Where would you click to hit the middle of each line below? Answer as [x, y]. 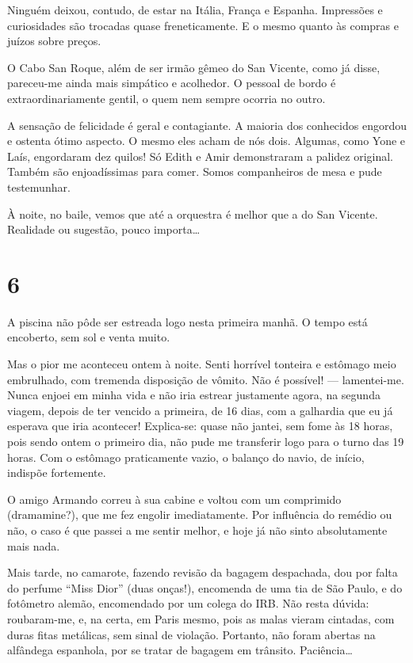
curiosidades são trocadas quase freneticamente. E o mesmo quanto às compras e [203, 25]
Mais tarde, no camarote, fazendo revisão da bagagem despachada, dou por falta [203, 572]
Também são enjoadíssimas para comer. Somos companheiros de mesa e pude [195, 171]
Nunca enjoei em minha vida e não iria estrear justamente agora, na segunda [194, 395]
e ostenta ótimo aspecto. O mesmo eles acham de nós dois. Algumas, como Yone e [206, 141]
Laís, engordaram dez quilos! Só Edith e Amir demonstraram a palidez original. [200, 156]
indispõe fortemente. [57, 472]
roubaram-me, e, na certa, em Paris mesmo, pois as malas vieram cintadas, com [201, 618]
